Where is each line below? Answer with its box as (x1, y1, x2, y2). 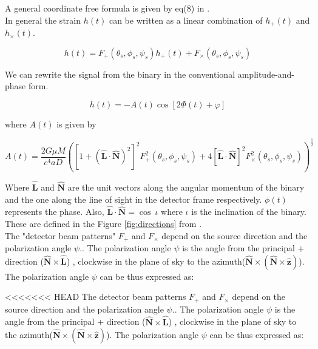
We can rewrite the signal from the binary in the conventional (5, 67, 235, 80)
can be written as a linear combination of (109, 13, 263, 26)
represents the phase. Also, (5, 205, 104, 218)
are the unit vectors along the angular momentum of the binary (67, 181, 305, 194)
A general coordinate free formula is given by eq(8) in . (5, 2, 210, 14)
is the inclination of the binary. (191, 205, 306, 218)
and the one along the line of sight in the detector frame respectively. (5, 192, 262, 205)
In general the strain (5, 13, 81, 26)
